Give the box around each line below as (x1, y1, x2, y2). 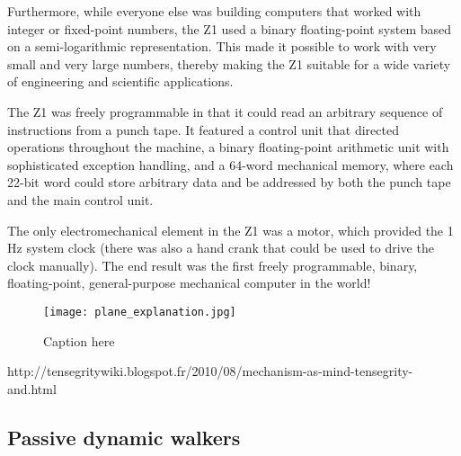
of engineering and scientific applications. (7, 72, 234, 91)
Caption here (43, 331, 115, 350)
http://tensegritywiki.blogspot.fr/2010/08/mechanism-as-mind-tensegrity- (7, 362, 413, 380)
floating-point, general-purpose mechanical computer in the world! (7, 273, 371, 292)
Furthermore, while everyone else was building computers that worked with (7, 2, 421, 20)
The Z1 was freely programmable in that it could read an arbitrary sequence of (7, 102, 443, 121)
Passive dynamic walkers (7, 423, 241, 451)
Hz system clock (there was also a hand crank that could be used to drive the (7, 238, 434, 257)
